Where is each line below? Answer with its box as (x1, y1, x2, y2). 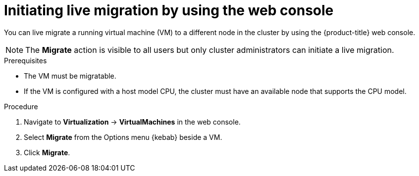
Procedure (4, 102, 38, 111)
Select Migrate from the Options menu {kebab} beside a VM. (24, 132, 222, 141)
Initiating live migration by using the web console (4, 2, 334, 19)
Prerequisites (4, 56, 47, 65)
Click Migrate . (24, 148, 70, 157)
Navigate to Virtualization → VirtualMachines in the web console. (24, 117, 241, 126)
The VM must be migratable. (24, 71, 116, 80)
